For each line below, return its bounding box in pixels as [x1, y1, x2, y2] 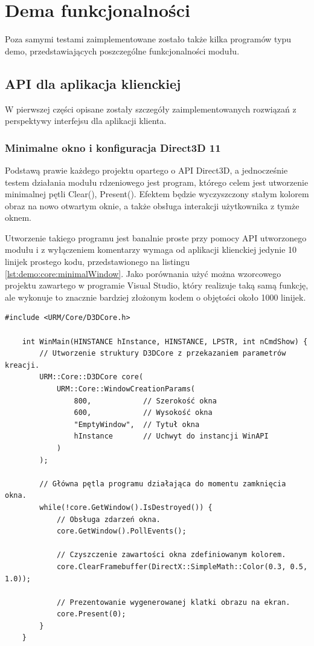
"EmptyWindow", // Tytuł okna [74, 420, 200, 429]
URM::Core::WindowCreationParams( [56, 385, 195, 394]
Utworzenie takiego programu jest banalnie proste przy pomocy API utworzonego [5, 231, 307, 244]
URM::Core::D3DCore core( [39, 373, 144, 382]
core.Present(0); [56, 610, 126, 619]
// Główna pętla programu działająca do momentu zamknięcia [39, 479, 286, 488]
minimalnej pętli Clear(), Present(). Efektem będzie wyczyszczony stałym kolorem [5, 188, 309, 200]
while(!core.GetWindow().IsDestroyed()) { [39, 503, 213, 512]
